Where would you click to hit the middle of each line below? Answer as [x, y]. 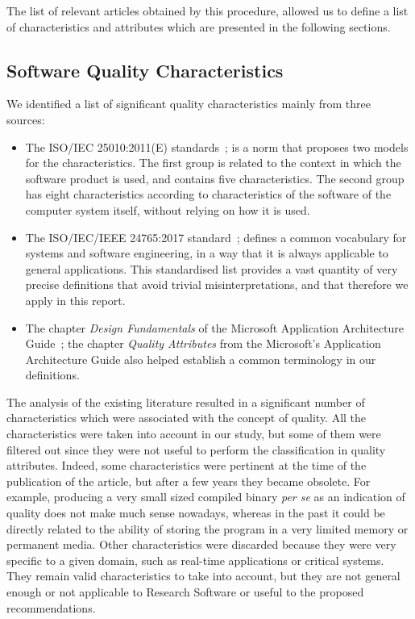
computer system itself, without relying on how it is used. [168, 209]
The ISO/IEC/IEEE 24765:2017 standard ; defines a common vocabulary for [216, 237]
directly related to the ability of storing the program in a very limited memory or [207, 528]
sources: [26, 119]
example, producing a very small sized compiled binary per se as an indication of [206, 497]
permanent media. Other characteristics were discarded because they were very [201, 544]
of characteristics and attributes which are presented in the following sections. [199, 26]
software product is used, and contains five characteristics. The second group [215, 178]
